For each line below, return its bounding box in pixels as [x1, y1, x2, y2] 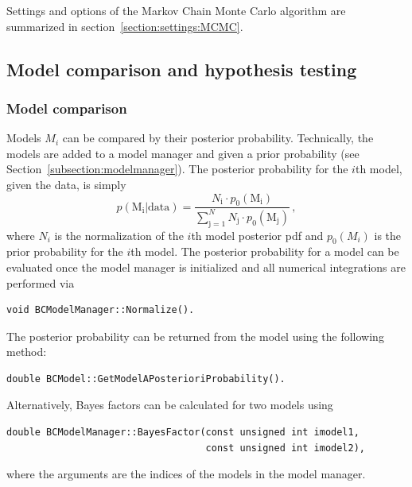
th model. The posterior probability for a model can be [130, 243, 399, 260]
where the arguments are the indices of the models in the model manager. [6, 466, 366, 482]
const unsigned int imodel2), [205, 442, 366, 454]
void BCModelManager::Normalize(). [6, 304, 195, 316]
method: [6, 343, 47, 360]
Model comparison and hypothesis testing [6, 56, 357, 81]
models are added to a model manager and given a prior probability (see [6, 145, 360, 161]
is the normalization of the [54, 226, 184, 243]
